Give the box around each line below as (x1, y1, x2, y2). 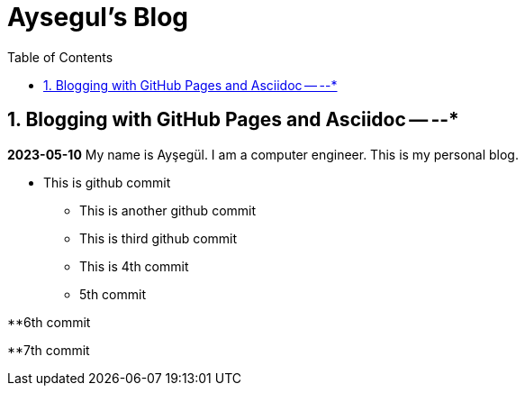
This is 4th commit (79, 258, 189, 274)
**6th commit (7, 314, 91, 330)
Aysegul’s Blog (7, 2, 188, 32)
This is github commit (43, 174, 171, 190)
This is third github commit (79, 230, 238, 246)
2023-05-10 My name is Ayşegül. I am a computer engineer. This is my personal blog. (7, 146, 519, 162)
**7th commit (7, 342, 90, 358)
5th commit (79, 286, 146, 302)
